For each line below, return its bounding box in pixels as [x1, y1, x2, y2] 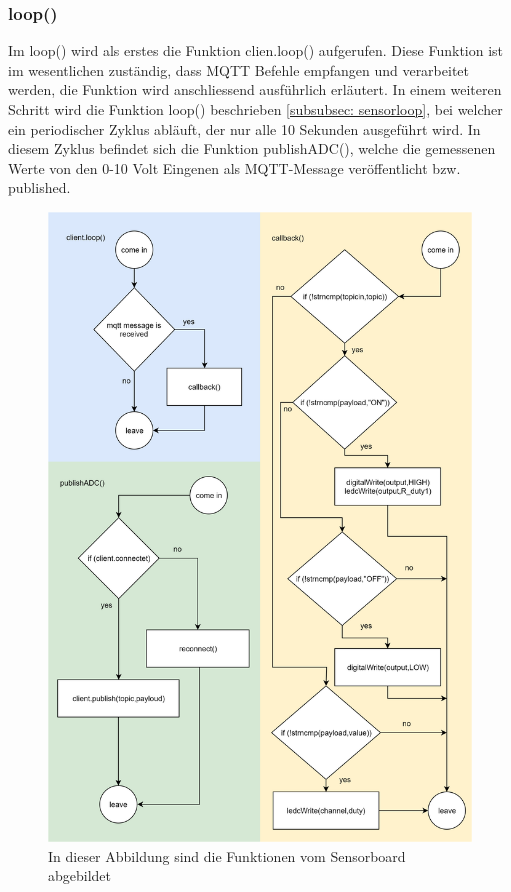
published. [8, 177, 71, 198]
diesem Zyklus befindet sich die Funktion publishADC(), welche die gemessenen [8, 138, 496, 159]
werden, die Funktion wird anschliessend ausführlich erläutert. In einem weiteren [8, 79, 502, 100]
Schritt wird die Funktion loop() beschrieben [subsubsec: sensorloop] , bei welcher [8, 99, 503, 119]
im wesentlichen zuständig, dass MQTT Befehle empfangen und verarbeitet [8, 59, 470, 80]
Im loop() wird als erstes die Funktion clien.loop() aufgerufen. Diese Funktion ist [8, 40, 504, 61]
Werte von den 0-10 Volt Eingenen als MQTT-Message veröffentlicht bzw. [8, 157, 461, 178]
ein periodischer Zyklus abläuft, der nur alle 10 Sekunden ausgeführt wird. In [8, 118, 481, 139]
